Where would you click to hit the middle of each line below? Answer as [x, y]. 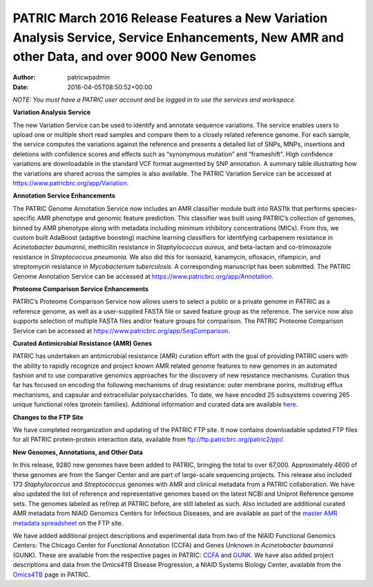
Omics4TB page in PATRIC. [51, 575]
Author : [24, 77]
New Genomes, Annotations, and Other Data [78, 452]
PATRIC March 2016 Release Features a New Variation [170, 18]
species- [345, 208]
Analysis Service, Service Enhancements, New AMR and [179, 37]
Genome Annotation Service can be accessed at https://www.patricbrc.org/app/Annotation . [143, 276]
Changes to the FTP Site [48, 417]
